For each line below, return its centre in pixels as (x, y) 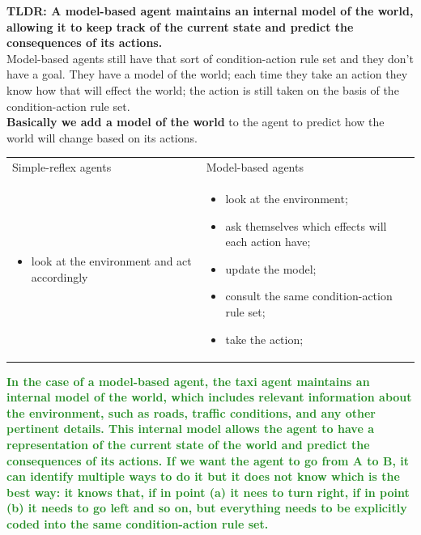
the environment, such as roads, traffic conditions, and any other (191, 412)
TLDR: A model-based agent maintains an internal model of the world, (210, 11)
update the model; (271, 268)
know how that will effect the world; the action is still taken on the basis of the (203, 89)
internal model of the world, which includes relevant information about (209, 397)
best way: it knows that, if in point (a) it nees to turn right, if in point (208, 492)
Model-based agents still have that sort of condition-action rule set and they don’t (210, 58)
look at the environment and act (111, 260)
